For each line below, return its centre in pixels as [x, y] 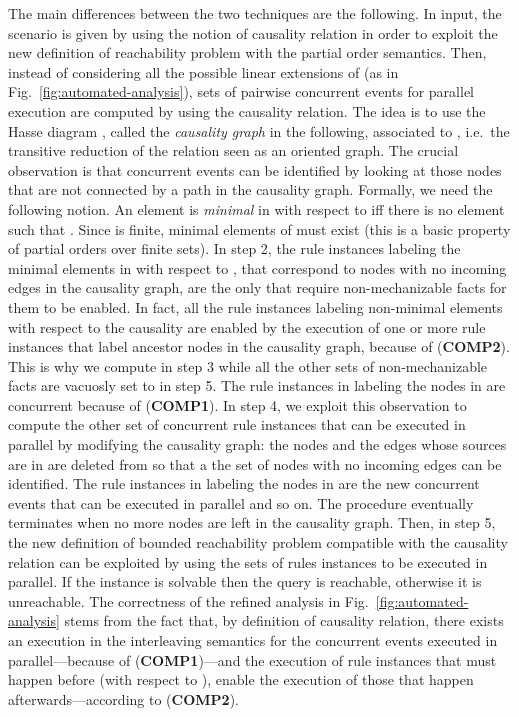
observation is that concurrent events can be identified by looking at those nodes [255, 169]
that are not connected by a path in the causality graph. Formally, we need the [250, 189]
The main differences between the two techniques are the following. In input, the [255, 13]
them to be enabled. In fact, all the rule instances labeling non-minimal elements [255, 306]
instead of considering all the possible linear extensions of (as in [203, 71]
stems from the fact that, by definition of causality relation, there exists [284, 620]
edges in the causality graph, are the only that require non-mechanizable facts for [257, 287]
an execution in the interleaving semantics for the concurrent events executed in [253, 640]
